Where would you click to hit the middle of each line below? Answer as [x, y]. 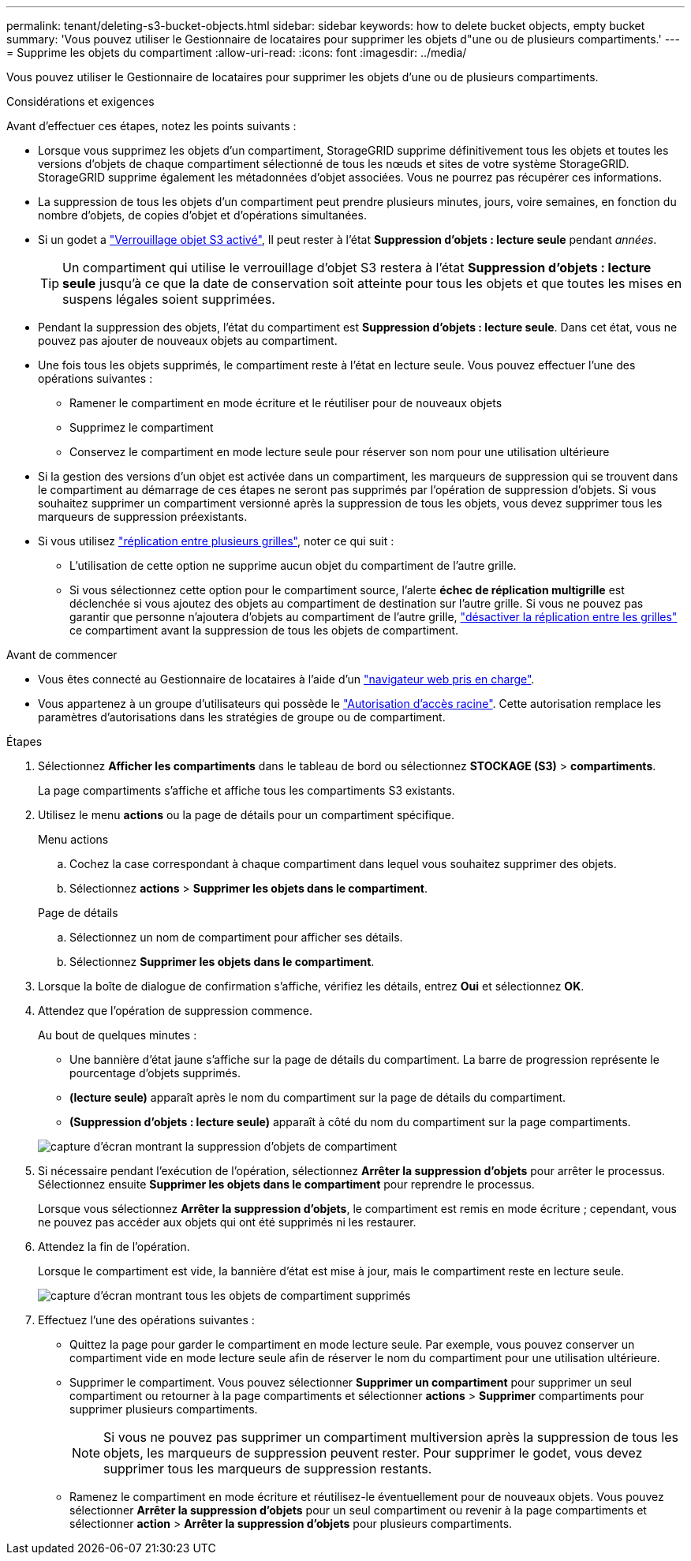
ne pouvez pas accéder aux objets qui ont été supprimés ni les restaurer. [227, 1222]
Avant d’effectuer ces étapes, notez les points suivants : [151, 126]
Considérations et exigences [80, 101]
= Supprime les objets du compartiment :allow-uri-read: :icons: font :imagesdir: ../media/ [237, 52]
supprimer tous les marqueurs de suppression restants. [268, 1469]
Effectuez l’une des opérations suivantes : [146, 1320]
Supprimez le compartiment [142, 427]
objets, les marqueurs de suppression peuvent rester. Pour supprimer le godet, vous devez [373, 1453]
